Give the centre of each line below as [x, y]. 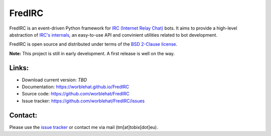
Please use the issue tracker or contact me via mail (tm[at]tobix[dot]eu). [84, 127]
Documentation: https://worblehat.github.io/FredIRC [76, 87]
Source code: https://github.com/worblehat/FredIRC [76, 94]
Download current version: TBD [54, 80]
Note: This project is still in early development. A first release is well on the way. [92, 53]
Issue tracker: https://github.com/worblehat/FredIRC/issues [83, 101]
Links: [19, 68]
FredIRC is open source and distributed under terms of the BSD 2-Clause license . [93, 44]
